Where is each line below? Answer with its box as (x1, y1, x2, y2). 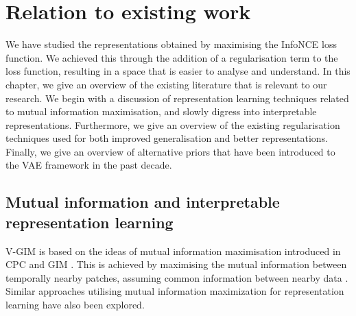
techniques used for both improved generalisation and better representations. (5, 131, 329, 145)
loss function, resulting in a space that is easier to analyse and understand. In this (5, 64, 351, 78)
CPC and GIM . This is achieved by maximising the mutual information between (5, 257, 347, 271)
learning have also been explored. (5, 297, 145, 312)
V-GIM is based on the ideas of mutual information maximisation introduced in (5, 243, 341, 258)
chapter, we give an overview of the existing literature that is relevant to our (5, 77, 327, 91)
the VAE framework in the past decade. (5, 158, 172, 172)
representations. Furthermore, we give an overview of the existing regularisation (5, 117, 340, 132)
